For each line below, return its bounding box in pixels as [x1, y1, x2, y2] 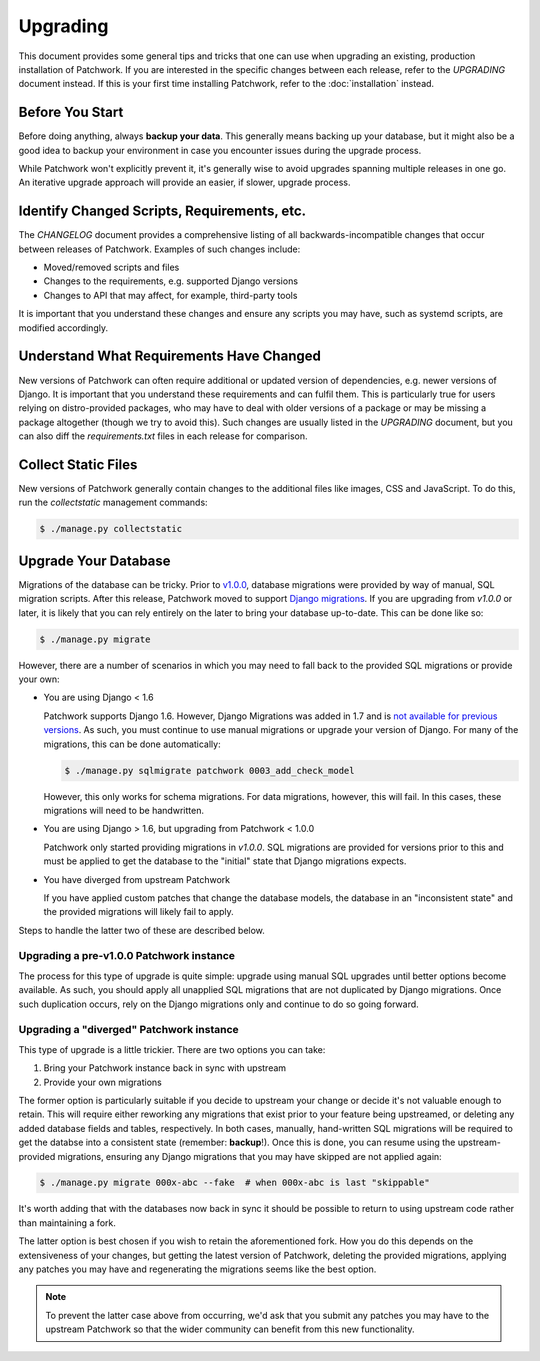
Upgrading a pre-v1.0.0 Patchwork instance [18, 949, 235, 963]
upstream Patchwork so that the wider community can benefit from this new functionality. [45, 1323, 415, 1335]
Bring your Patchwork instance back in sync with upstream [43, 1062, 287, 1074]
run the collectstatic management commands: [18, 496, 209, 509]
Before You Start [18, 104, 124, 121]
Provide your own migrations [43, 1076, 162, 1088]
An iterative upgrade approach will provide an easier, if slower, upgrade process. [18, 176, 351, 189]
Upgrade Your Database [18, 552, 171, 569]
